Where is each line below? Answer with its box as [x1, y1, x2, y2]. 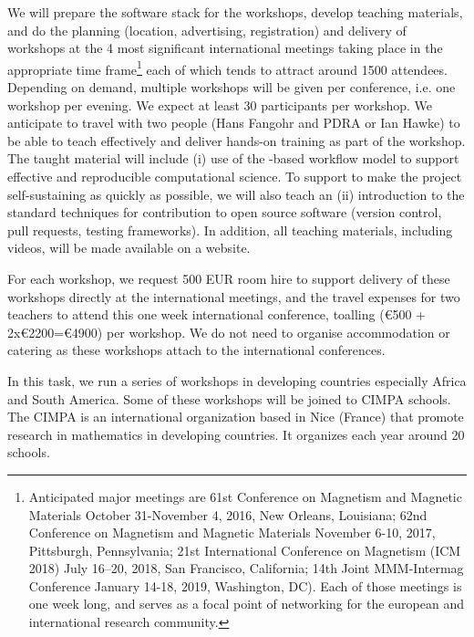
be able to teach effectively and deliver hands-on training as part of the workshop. [7, 131, 466, 150]
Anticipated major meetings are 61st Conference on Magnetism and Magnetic [28, 486, 462, 506]
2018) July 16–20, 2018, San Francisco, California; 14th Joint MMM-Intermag [28, 559, 464, 578]
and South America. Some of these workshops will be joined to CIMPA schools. [7, 389, 451, 408]
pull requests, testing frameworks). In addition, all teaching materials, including [7, 220, 453, 239]
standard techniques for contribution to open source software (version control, [7, 203, 442, 222]
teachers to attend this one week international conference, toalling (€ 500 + [7, 305, 426, 324]
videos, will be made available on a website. [7, 238, 251, 257]
